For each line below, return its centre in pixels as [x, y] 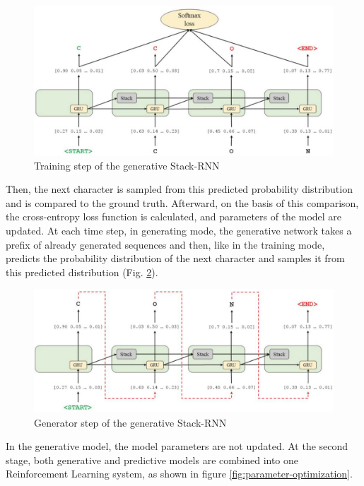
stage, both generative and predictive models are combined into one [152, 460]
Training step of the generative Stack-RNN [127, 165]
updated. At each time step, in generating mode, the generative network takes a [179, 230]
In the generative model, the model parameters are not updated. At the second [177, 446]
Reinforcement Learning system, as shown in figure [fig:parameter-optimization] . [179, 474]
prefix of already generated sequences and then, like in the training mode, [165, 244]
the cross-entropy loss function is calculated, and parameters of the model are [174, 217]
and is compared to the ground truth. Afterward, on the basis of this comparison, [182, 202]
